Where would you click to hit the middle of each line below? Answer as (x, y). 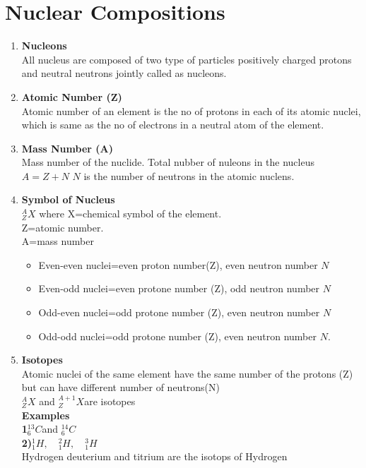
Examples (46, 415)
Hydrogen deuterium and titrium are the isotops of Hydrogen (154, 456)
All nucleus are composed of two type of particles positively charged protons (187, 59)
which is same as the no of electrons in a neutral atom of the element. (173, 125)
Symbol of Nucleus (68, 199)
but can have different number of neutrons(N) (121, 387)
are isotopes (110, 401)
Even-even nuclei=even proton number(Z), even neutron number (178, 264)
